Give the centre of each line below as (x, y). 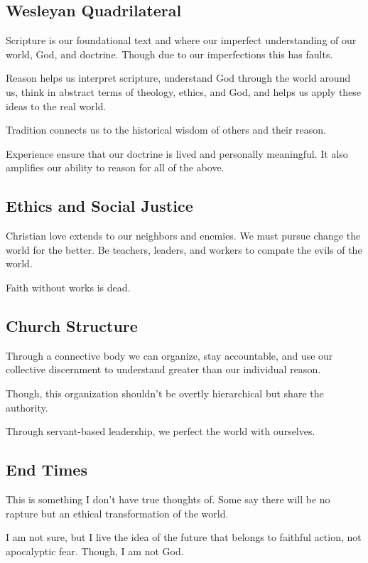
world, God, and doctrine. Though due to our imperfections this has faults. (169, 54)
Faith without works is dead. (68, 287)
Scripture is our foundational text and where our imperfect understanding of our (181, 40)
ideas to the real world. (56, 106)
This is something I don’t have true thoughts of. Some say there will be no (168, 499)
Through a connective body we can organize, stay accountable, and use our (169, 355)
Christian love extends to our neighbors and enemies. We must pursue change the (183, 236)
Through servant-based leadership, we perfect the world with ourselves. (161, 431)
